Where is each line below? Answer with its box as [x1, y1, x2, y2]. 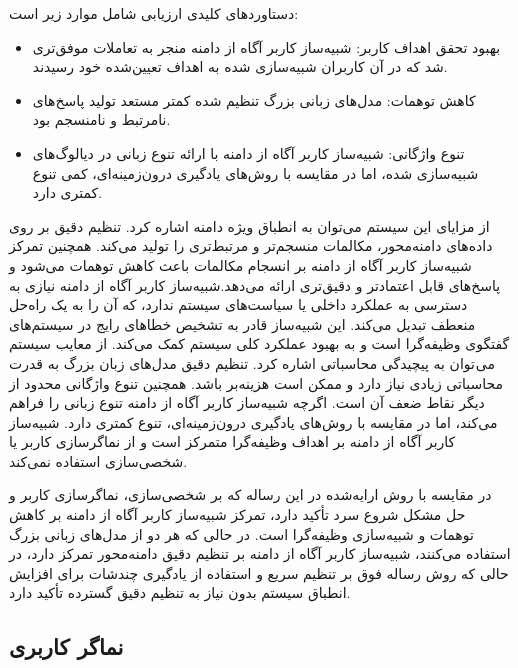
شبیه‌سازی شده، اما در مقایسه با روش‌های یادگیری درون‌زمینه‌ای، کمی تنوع [32, 162, 479, 183]
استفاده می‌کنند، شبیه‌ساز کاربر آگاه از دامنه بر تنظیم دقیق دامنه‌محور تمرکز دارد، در [9, 543, 511, 564]
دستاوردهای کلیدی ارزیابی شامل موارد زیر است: [9, 3, 299, 23]
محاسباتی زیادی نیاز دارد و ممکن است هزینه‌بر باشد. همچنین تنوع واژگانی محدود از [9, 372, 503, 393]
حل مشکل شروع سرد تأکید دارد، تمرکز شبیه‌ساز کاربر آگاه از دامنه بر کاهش [9, 504, 466, 525]
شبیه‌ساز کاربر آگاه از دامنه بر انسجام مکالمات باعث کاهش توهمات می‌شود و [9, 254, 472, 275]
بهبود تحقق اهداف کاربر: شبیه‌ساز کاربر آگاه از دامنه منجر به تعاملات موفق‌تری [32, 36, 501, 57]
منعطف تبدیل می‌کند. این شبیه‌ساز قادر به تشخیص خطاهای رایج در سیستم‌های [9, 313, 476, 334]
